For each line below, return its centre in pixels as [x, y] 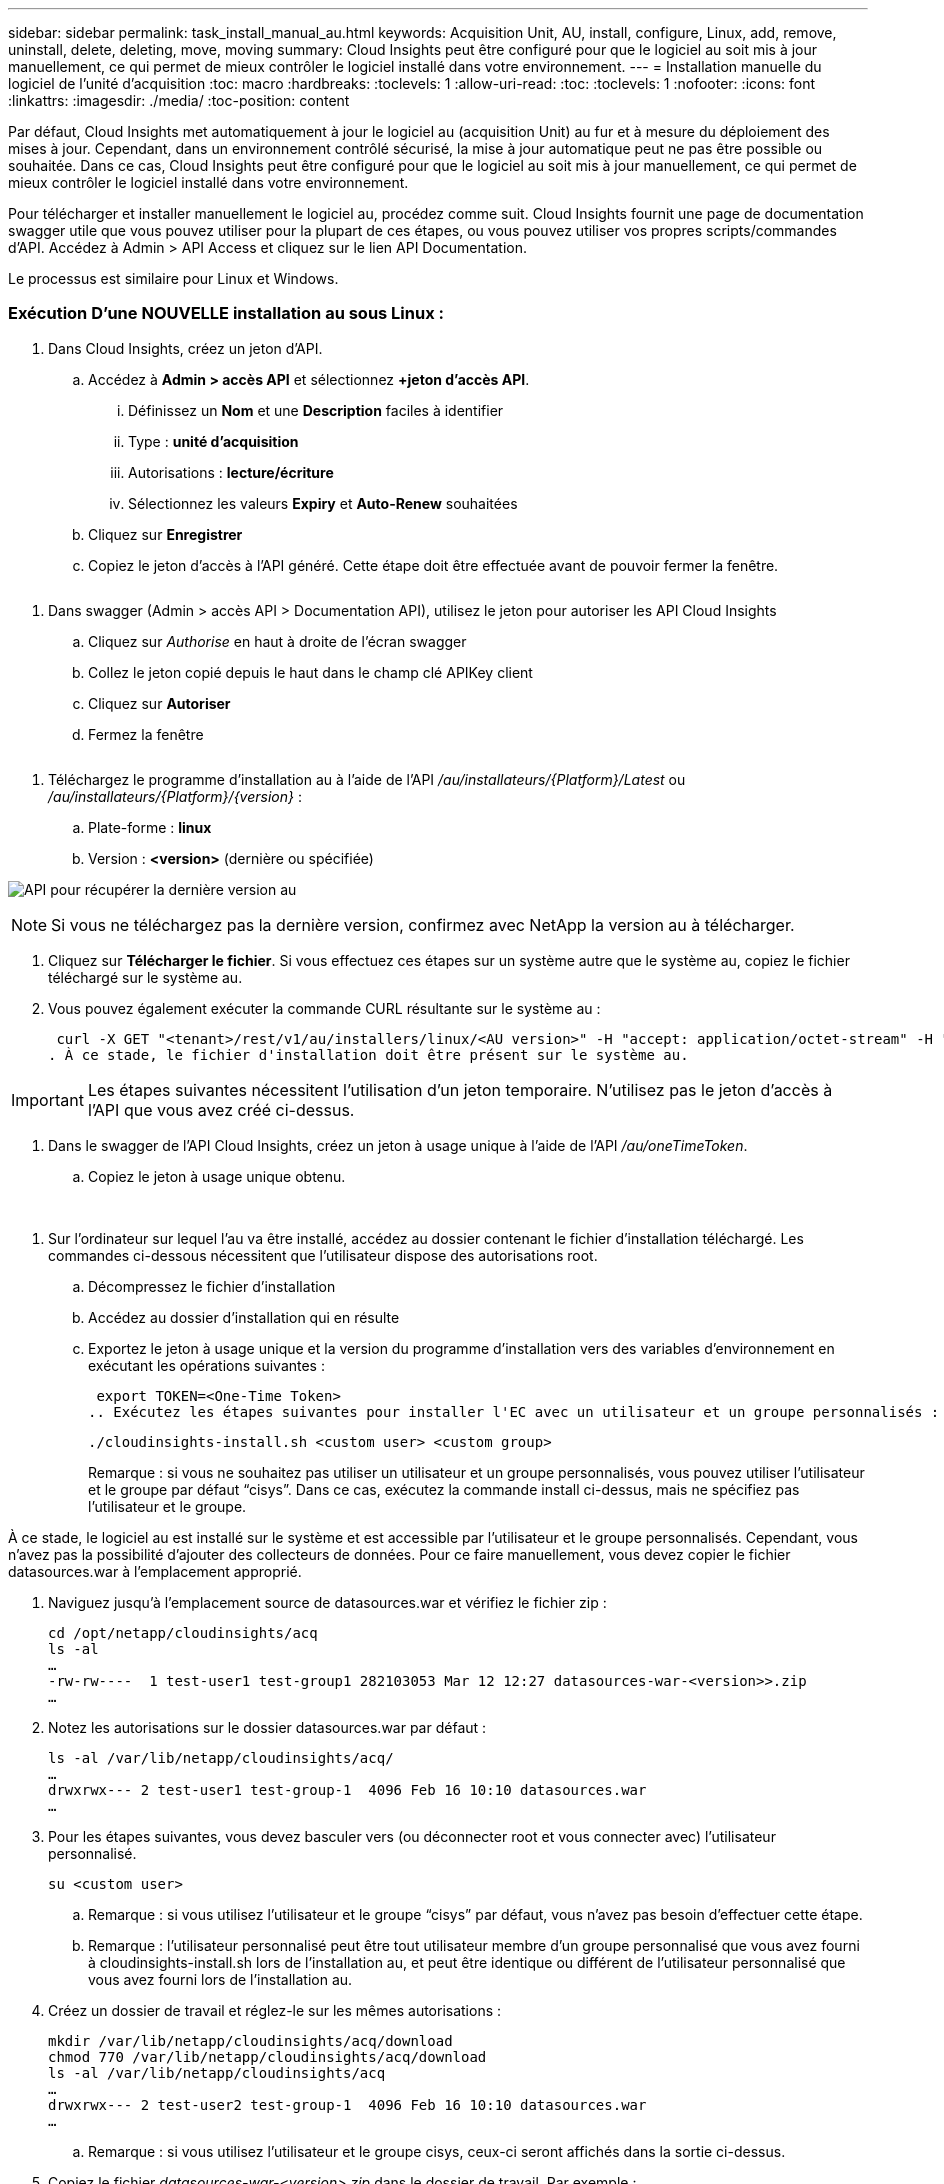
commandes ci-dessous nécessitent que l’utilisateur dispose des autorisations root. [323, 1255]
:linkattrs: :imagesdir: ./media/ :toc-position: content [179, 100]
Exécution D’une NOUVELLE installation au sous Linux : [226, 313]
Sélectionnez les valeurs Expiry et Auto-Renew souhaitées [323, 503]
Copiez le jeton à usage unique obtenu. [217, 1176]
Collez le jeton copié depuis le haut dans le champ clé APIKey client [310, 672]
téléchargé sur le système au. [145, 977]
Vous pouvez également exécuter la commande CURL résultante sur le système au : [324, 1008]
